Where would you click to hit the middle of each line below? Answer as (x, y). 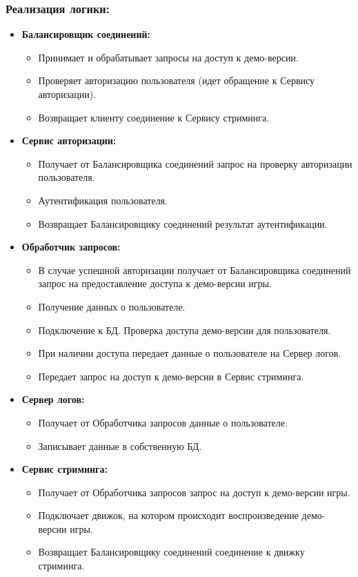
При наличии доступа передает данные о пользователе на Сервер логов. (190, 353)
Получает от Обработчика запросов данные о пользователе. (163, 422)
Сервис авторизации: (69, 140)
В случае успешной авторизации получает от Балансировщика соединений (195, 270)
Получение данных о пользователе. (112, 306)
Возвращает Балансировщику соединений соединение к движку (171, 552)
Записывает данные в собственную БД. (120, 446)
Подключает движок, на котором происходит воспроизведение (168, 515)
